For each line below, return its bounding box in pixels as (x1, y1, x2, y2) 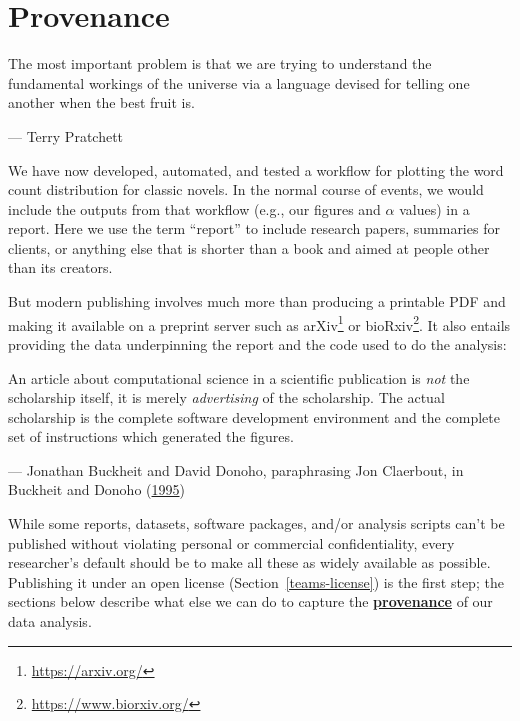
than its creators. (8, 257, 113, 278)
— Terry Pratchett (8, 125, 124, 146)
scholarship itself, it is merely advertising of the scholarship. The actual (8, 387, 445, 408)
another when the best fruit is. (8, 92, 195, 113)
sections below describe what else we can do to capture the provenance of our (8, 591, 493, 612)
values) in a (399, 198, 470, 219)
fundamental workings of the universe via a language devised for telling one (8, 72, 470, 93)
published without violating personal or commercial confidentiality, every (8, 532, 455, 553)
